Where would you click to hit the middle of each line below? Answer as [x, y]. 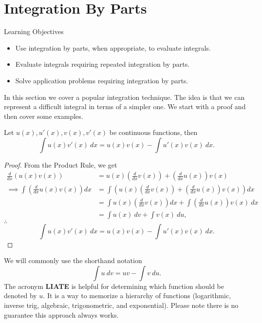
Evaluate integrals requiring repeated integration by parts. [103, 64]
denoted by [20, 295]
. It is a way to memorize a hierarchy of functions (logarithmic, [137, 295]
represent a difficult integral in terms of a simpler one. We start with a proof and [125, 106]
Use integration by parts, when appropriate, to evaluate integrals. [113, 47]
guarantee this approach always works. [61, 314]
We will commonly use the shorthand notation [73, 260]
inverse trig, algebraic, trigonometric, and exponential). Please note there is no [121, 305]
